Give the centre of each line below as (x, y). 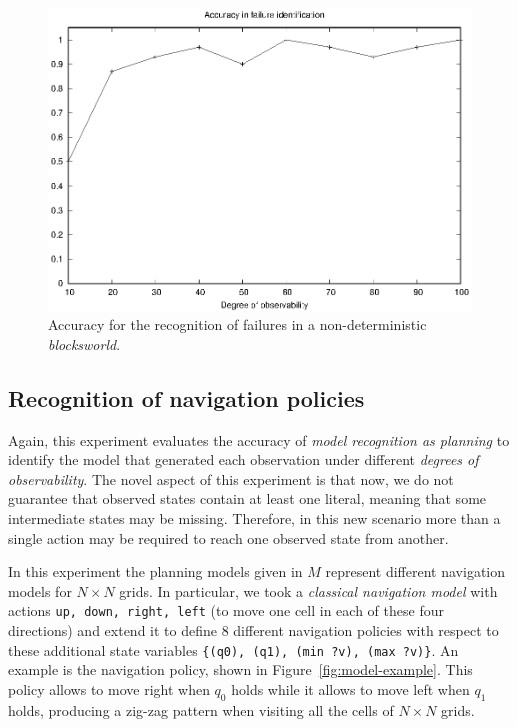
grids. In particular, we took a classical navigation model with (308, 590)
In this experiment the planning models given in (155, 571)
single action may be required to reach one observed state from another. (228, 537)
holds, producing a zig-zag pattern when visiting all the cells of (201, 709)
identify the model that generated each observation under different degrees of (243, 459)
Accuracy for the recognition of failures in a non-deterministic (237, 324)
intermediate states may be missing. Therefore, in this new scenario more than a (254, 518)
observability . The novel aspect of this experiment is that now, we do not (231, 478)
